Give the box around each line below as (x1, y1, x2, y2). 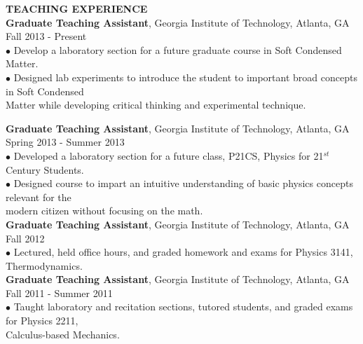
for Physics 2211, (6, 313, 78, 328)
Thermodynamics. (6, 258, 83, 273)
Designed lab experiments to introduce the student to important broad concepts (13, 69, 357, 84)
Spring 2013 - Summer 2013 (6, 135, 125, 149)
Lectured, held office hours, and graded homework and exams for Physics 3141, (13, 245, 353, 259)
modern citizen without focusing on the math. (6, 203, 203, 218)
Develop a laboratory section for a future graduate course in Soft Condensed (13, 42, 342, 57)
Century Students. (6, 162, 84, 177)
